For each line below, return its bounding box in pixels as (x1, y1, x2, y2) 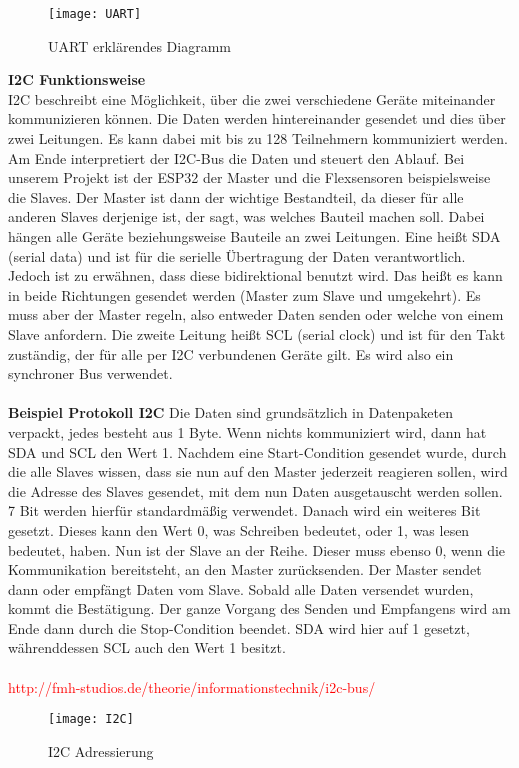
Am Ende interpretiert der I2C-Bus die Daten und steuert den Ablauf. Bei (8, 147, 465, 168)
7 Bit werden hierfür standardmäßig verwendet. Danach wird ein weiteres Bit (8, 500, 481, 521)
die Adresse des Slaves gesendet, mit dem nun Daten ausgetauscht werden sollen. (8, 480, 503, 501)
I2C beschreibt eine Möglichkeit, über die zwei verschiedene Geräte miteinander (8, 88, 496, 109)
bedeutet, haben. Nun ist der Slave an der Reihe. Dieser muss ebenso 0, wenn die (8, 539, 506, 560)
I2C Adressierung (48, 740, 154, 761)
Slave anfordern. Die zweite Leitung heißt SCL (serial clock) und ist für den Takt (8, 323, 506, 344)
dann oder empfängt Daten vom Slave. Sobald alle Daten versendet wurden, (8, 578, 474, 599)
